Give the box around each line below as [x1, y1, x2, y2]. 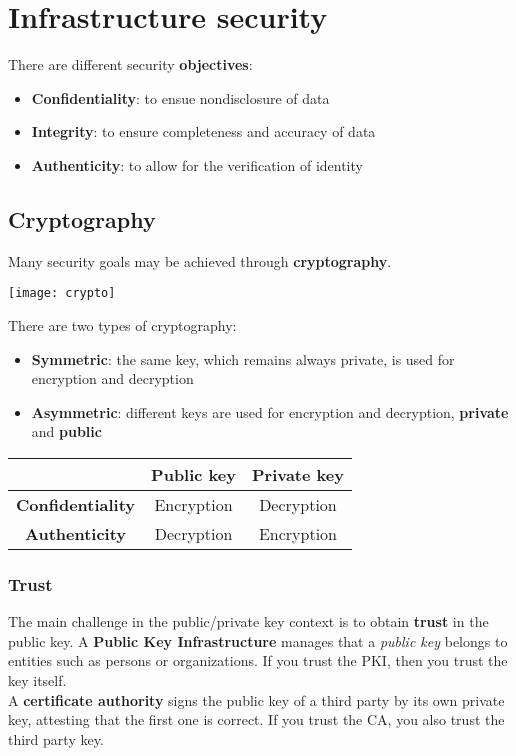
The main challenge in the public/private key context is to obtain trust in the [8, 611, 489, 632]
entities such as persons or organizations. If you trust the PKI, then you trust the [8, 650, 508, 671]
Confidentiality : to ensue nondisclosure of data [31, 87, 330, 108]
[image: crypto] [8, 286, 116, 301]
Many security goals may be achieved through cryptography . [8, 250, 392, 271]
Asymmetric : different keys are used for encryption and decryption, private [31, 401, 509, 422]
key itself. [8, 669, 67, 690]
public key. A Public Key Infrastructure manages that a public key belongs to [8, 630, 508, 651]
